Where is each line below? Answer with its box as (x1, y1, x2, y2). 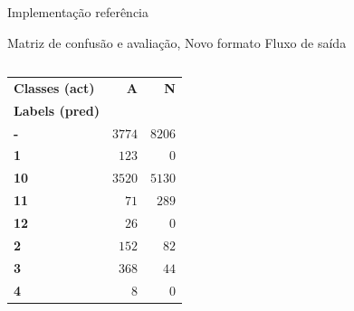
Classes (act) (14, 78, 95, 97)
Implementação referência (7, 3, 149, 21)
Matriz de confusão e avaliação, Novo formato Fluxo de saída (7, 33, 347, 52)
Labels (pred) (14, 100, 100, 119)
